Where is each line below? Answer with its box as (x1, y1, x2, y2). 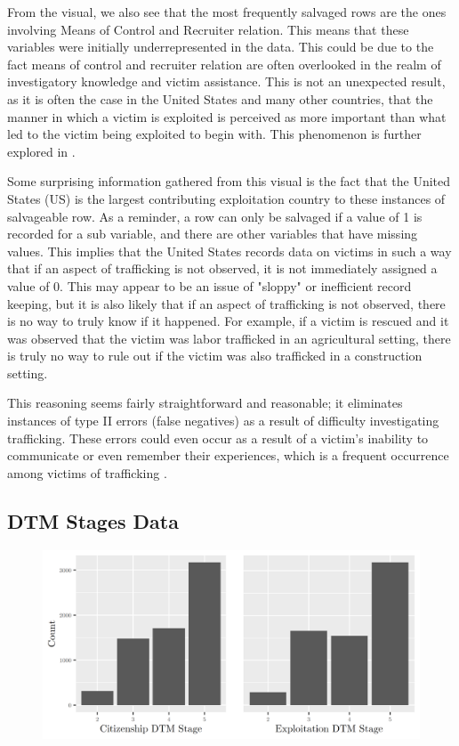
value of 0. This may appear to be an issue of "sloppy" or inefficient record (7, 276, 412, 295)
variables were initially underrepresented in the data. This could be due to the (7, 37, 434, 56)
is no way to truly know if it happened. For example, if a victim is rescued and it (7, 312, 449, 330)
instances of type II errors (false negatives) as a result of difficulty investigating (7, 411, 439, 430)
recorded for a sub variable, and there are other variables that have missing (7, 224, 418, 243)
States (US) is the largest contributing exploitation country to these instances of (7, 189, 446, 207)
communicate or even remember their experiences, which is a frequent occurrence (7, 446, 449, 465)
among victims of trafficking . (7, 463, 167, 482)
